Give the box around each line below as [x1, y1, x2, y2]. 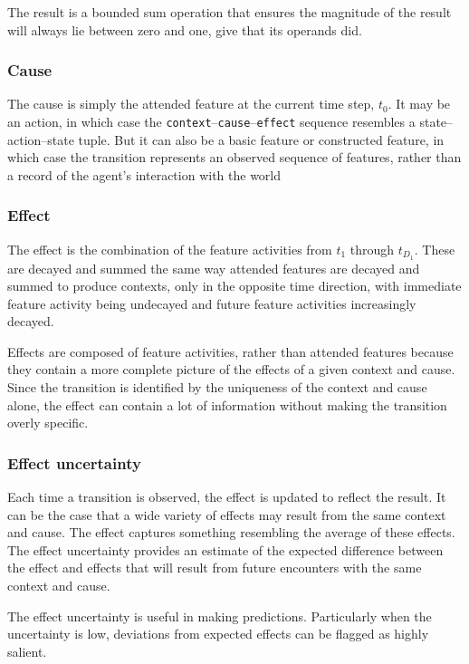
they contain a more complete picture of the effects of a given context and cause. [7, 360, 455, 379]
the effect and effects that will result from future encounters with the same [7, 558, 422, 577]
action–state [7, 130, 74, 149]
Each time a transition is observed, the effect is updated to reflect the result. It [7, 487, 446, 506]
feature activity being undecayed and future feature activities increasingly [7, 294, 416, 313]
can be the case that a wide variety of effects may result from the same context [7, 505, 446, 524]
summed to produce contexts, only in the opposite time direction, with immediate [7, 276, 462, 295]
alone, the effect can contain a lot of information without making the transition [7, 395, 447, 414]
